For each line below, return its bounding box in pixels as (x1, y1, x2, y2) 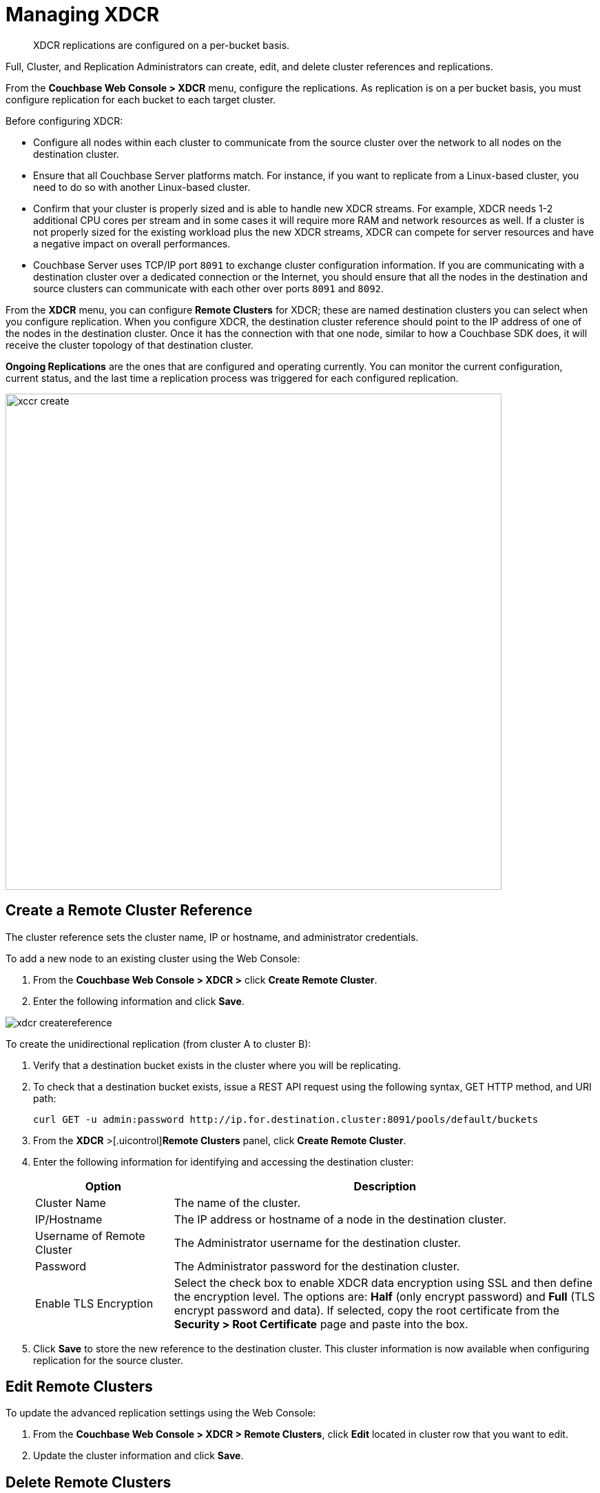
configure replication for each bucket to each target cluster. (6, 93, 276, 105)
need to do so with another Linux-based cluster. (33, 181, 251, 193)
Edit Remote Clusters (6, 1378, 153, 1396)
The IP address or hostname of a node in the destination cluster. (174, 1212, 506, 1226)
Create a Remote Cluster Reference (6, 902, 253, 920)
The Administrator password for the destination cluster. (174, 1259, 460, 1273)
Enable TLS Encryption (35, 1296, 154, 1310)
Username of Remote (35, 1228, 145, 1243)
